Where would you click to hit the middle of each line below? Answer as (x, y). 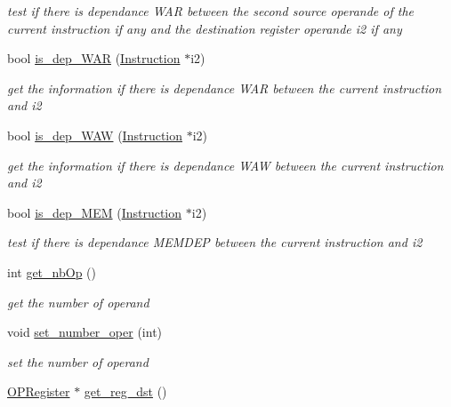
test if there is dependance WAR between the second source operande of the (210, 11)
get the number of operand (78, 302)
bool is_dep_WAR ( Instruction (94, 58)
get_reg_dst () (125, 391)
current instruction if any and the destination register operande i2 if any (205, 28)
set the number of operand (78, 361)
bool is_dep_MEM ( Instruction (95, 212)
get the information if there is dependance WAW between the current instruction (225, 165)
